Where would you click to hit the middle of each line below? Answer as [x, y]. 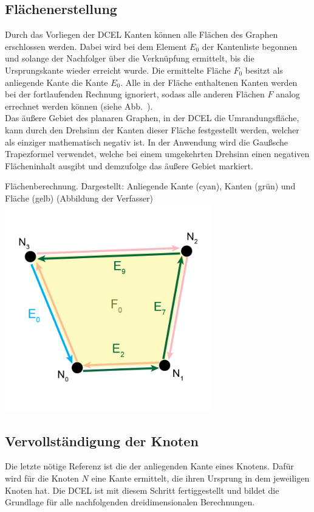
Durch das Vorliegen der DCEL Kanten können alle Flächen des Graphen [142, 34]
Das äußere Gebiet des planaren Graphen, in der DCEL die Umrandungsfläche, [152, 118]
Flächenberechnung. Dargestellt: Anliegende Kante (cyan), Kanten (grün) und [150, 186]
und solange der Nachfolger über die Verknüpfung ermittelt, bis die [130, 58]
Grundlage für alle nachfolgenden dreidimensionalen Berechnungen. [130, 502]
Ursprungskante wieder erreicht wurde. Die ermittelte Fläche [118, 70]
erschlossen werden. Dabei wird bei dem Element [96, 46]
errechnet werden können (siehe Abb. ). [79, 106]
